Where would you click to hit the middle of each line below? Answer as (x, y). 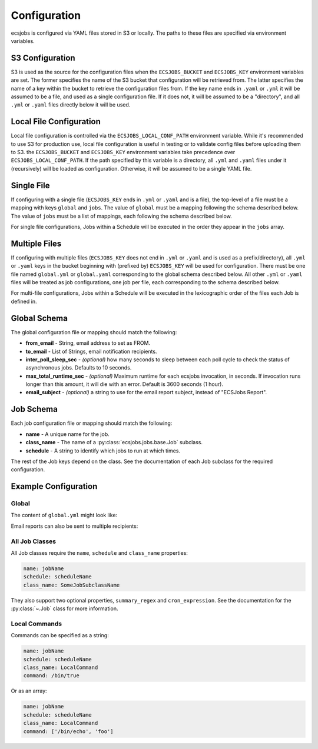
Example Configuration (54, 486)
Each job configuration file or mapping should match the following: (92, 423)
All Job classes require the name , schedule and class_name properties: (100, 553)
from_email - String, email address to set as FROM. (88, 343)
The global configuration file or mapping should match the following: (94, 332)
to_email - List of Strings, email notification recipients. (91, 351)
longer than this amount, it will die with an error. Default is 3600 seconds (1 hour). (125, 384)
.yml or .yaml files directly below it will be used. (71, 105)
